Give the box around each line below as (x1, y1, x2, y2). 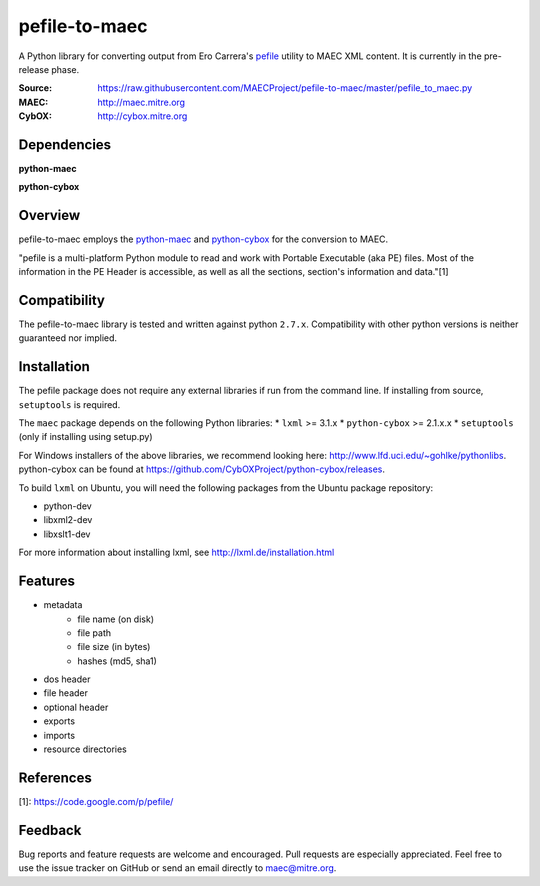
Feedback (18, 821, 82, 839)
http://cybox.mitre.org (97, 110, 188, 122)
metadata (43, 599, 83, 611)
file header (43, 687, 89, 699)
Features (18, 573, 75, 590)
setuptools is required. (18, 398, 121, 410)
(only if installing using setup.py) (18, 431, 154, 443)
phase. (51, 63, 80, 75)
